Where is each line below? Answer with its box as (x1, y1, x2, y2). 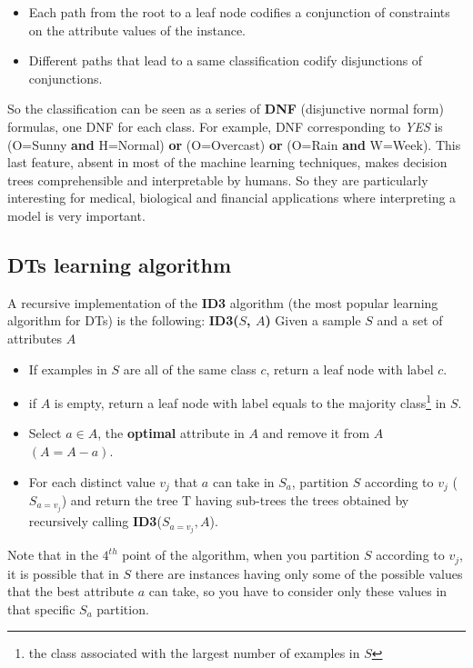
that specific (7, 599, 75, 618)
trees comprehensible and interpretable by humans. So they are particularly (7, 170, 428, 189)
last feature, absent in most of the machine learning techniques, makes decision (7, 153, 448, 172)
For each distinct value (28, 472, 156, 491)
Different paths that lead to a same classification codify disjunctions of (28, 51, 423, 70)
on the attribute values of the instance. (28, 20, 246, 39)
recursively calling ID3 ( (28, 512, 162, 531)
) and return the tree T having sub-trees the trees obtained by (61, 491, 409, 509)
